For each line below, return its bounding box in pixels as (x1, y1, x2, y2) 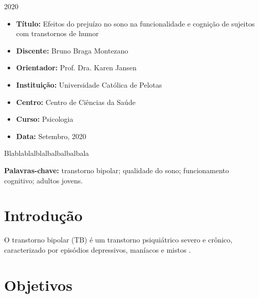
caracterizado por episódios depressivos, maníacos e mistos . (4, 244, 191, 255)
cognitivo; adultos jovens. (4, 175, 83, 185)
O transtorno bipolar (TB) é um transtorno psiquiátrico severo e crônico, (4, 234, 232, 245)
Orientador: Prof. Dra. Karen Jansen (16, 62, 137, 73)
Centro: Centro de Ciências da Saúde (16, 96, 136, 107)
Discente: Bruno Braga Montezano (16, 45, 128, 56)
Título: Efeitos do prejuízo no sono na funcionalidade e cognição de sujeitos (16, 18, 255, 29)
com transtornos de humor (16, 28, 99, 39)
